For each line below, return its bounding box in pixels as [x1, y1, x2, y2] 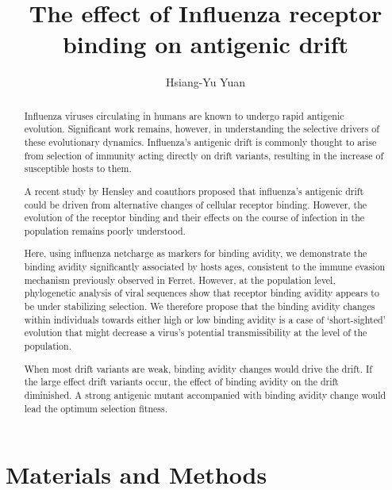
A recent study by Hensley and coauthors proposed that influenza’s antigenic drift [24, 184, 364, 197]
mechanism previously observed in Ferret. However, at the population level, [24, 273, 336, 286]
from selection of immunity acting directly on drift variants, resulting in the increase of [24, 148, 384, 162]
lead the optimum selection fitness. [24, 401, 167, 415]
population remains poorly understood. [24, 224, 186, 237]
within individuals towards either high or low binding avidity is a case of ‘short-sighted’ [24, 312, 386, 326]
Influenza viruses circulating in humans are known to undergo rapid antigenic [24, 109, 344, 122]
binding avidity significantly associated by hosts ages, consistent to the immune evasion [24, 260, 386, 274]
